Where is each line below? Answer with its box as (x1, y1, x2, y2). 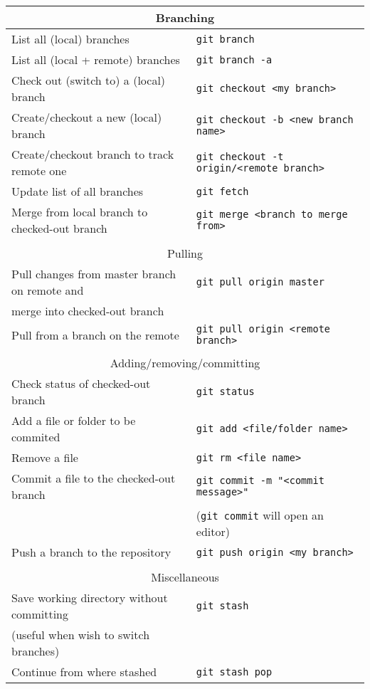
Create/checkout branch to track (11, 146, 174, 162)
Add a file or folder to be (11, 412, 136, 428)
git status (196, 386, 255, 397)
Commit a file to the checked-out (11, 470, 176, 486)
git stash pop (196, 666, 273, 678)
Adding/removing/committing (110, 354, 260, 371)
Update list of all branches (11, 183, 144, 199)
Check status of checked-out (11, 375, 151, 391)
